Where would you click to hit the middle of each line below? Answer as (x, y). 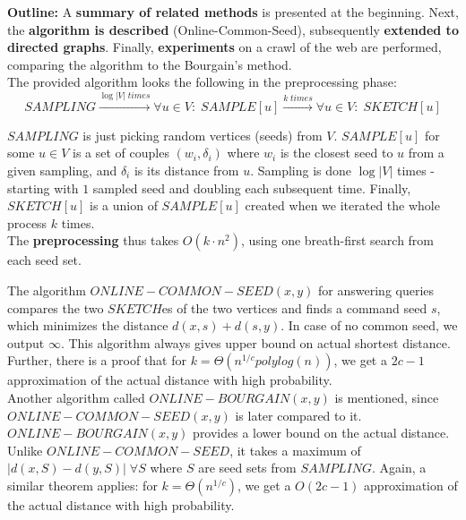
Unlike (25, 450)
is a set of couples (121, 153)
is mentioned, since (387, 397)
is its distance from (186, 170)
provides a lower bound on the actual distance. (321, 433)
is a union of (124, 205)
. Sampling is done (301, 170)
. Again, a (399, 468)
